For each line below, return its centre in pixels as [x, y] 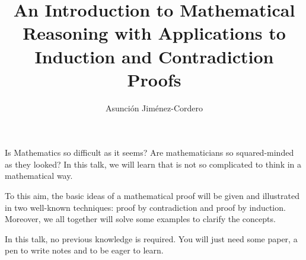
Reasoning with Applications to [154, 33]
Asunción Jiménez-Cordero [154, 107]
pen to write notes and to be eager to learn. [84, 250]
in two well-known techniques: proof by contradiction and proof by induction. [145, 207]
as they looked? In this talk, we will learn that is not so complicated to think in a [153, 164]
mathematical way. [39, 176]
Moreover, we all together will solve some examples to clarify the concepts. [140, 219]
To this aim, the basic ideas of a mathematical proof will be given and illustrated [152, 196]
